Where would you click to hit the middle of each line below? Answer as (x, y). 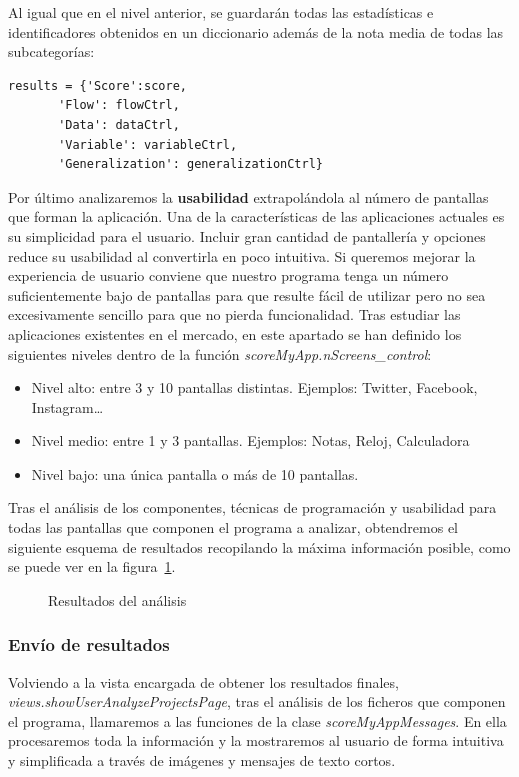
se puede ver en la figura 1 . (92, 566)
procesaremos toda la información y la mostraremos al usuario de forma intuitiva (256, 740)
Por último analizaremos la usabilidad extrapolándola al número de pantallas (248, 196)
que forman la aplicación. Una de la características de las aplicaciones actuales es (256, 216)
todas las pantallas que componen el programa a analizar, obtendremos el (233, 527)
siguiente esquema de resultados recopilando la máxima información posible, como (259, 546)
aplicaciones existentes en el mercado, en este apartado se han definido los (235, 333)
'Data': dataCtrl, (119, 124)
